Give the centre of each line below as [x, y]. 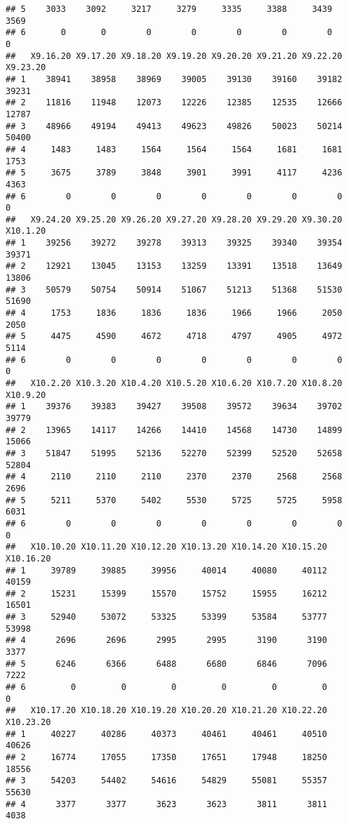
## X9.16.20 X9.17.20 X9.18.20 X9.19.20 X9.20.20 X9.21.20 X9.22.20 [174, 56]
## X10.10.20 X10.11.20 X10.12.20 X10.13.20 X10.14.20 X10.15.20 [167, 547]
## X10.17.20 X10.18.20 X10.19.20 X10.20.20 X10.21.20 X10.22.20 [167, 711]
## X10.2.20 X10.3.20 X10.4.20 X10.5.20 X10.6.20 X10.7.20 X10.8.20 [174, 383]
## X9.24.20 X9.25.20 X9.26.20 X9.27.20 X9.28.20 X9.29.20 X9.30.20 [174, 219]
